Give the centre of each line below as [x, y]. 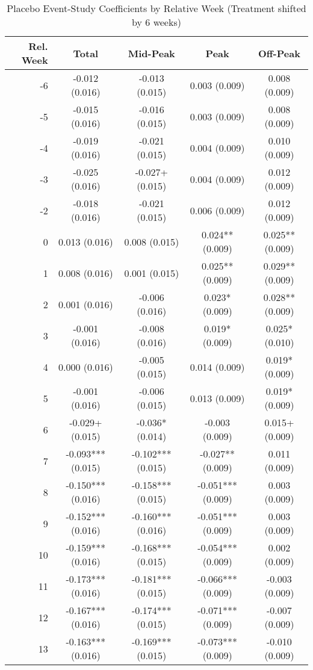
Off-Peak [279, 53]
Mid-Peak [151, 53]
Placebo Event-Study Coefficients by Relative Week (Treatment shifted [156, 8]
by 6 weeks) [156, 22]
